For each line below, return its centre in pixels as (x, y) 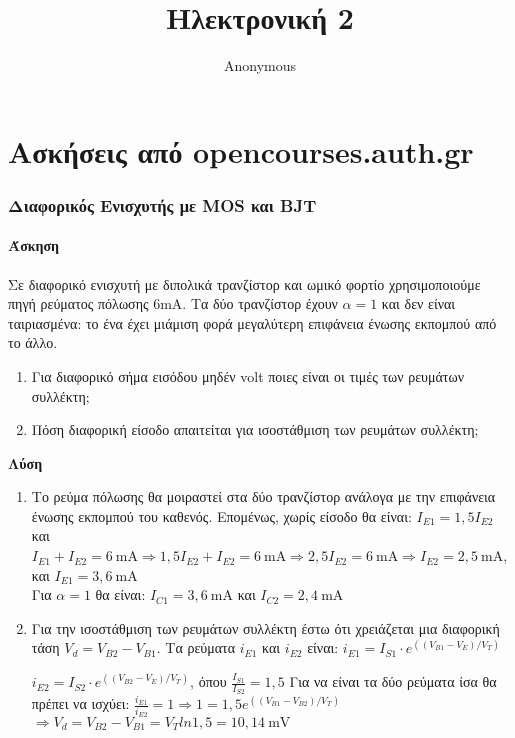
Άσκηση (34, 245)
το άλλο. (33, 342)
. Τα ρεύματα (195, 647)
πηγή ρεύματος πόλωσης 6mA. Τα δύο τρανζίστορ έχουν (173, 303)
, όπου (208, 681)
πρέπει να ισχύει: (80, 703)
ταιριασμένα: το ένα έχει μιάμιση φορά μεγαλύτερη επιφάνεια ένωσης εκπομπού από (252, 322)
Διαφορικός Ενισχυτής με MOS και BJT (162, 204)
